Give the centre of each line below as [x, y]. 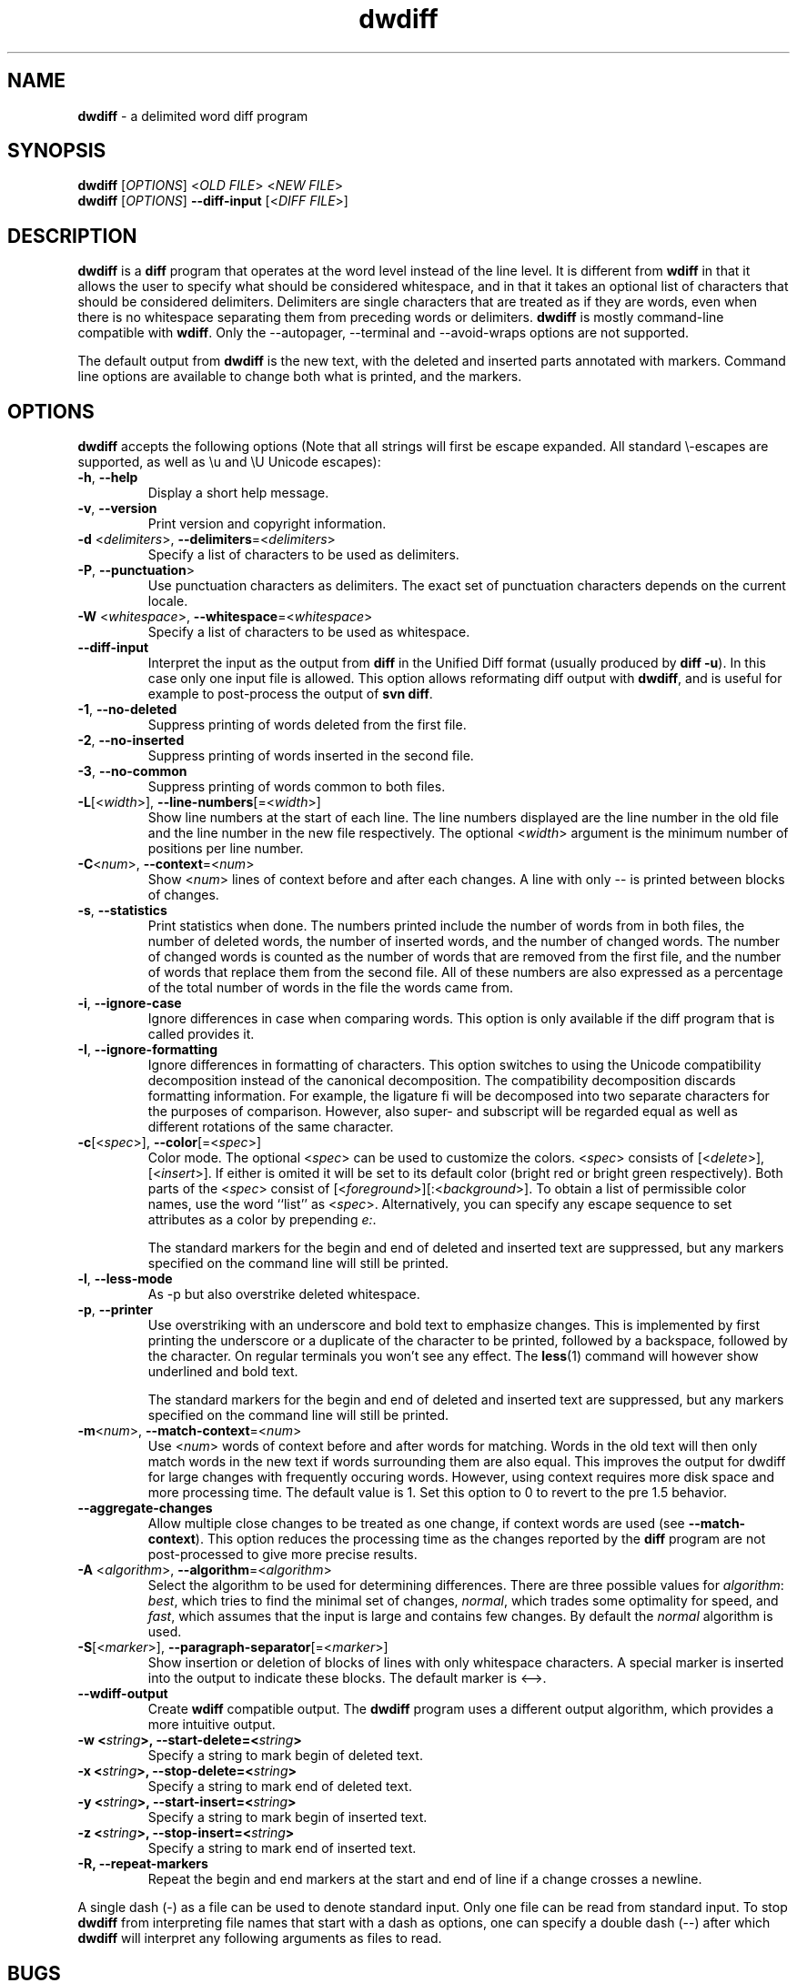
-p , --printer [115, 1310]
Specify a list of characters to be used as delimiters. [303, 555]
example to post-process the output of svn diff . [290, 694]
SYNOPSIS [57, 151]
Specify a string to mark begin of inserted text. [288, 1817]
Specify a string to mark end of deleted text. [280, 1787]
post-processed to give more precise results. [282, 1555]
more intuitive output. [212, 1725]
